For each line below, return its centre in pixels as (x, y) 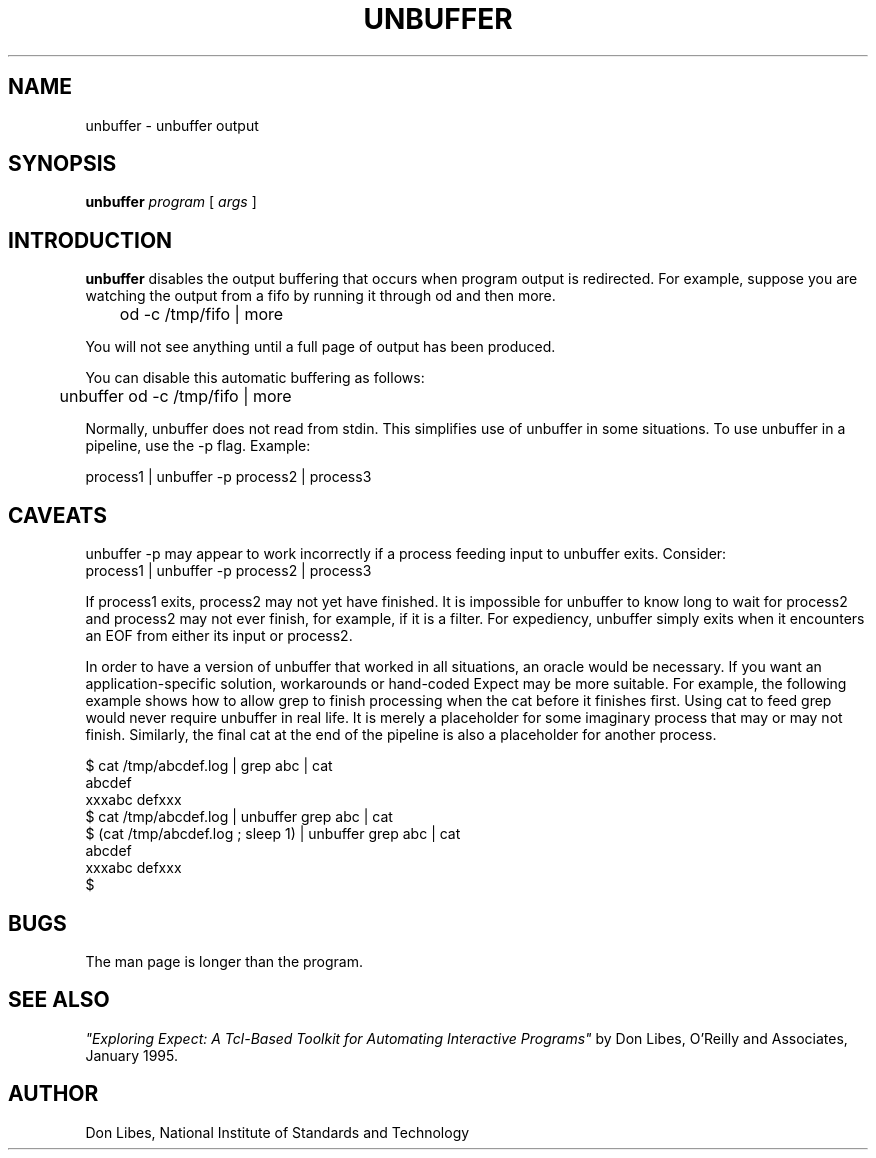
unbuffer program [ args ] (171, 202)
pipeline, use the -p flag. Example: (198, 446)
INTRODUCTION (90, 240)
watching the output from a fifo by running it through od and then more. (320, 296)
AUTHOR (53, 1094)
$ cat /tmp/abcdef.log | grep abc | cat (209, 766)
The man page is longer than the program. (224, 961)
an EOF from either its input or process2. (219, 636)
